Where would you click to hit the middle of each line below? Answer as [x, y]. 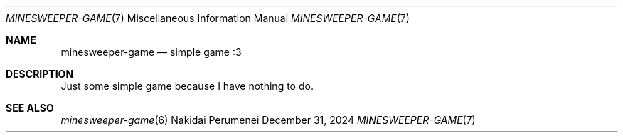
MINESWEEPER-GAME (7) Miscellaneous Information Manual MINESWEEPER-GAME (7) [208, 18]
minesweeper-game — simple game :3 [151, 52]
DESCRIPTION [40, 74]
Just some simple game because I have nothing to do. [187, 86]
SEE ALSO [30, 108]
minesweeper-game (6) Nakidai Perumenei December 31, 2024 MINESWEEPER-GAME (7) [268, 120]
